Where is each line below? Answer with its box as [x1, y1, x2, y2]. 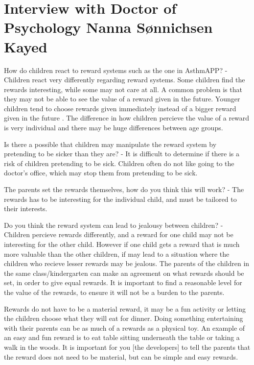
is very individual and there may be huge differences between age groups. [4, 122, 223, 133]
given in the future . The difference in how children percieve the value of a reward [4, 113, 250, 123]
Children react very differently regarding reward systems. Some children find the [4, 74, 245, 85]
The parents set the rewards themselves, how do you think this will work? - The [4, 184, 244, 195]
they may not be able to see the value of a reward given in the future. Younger [4, 94, 240, 104]
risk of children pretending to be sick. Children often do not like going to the [4, 158, 234, 168]
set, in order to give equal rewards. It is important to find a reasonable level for [4, 277, 242, 288]
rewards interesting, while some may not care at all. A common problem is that [4, 84, 242, 94]
